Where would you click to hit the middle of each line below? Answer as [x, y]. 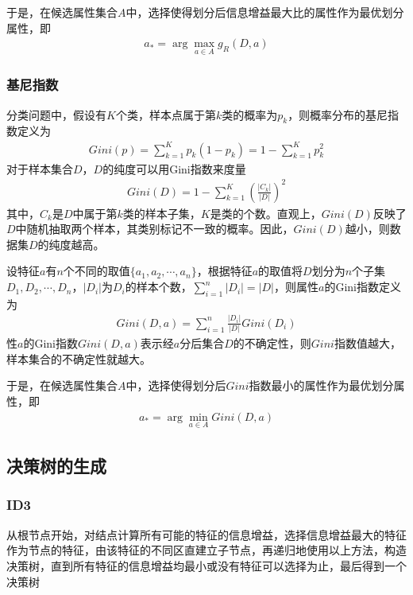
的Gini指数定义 [363, 287]
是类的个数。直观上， [266, 213]
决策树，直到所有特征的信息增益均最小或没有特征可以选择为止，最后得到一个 [206, 565]
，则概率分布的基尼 [338, 114]
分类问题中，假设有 [56, 114]
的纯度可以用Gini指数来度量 [174, 168]
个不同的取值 [96, 271]
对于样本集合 [40, 168]
